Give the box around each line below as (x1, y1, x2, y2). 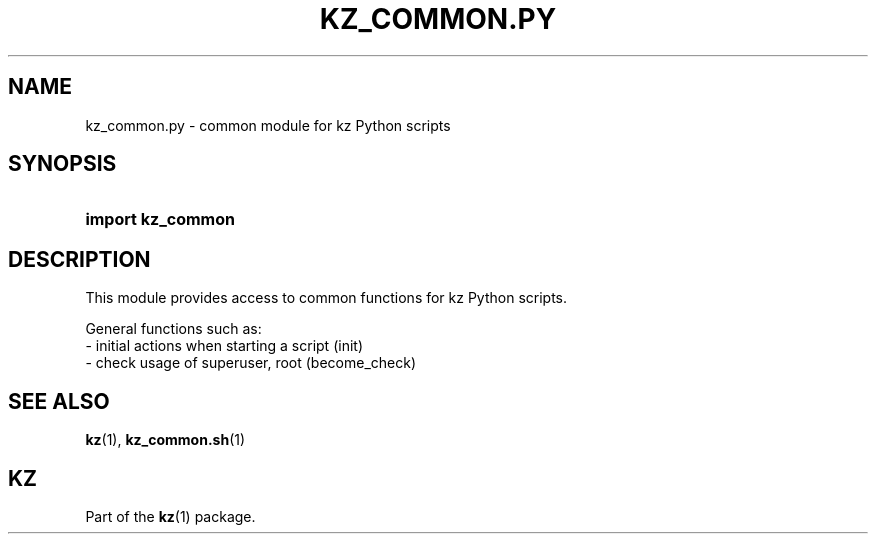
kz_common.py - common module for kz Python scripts (85, 116, 451, 134)
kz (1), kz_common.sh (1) (85, 431, 246, 449)
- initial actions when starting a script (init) (85, 337, 363, 355)
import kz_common (85, 209, 235, 230)
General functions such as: (85, 320, 262, 338)
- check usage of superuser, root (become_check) (85, 354, 417, 372)
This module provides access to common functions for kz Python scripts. (85, 289, 568, 307)
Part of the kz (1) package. (85, 507, 256, 525)
